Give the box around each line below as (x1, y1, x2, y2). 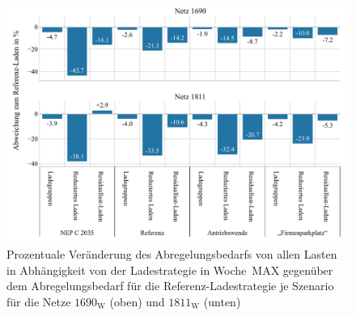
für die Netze (6, 293, 71, 310)
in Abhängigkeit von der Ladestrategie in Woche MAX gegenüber (6, 261, 333, 278)
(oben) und (109, 293, 165, 310)
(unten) (203, 293, 241, 310)
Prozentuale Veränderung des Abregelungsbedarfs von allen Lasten (6, 245, 337, 262)
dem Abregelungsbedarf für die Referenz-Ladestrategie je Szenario (6, 277, 334, 294)
